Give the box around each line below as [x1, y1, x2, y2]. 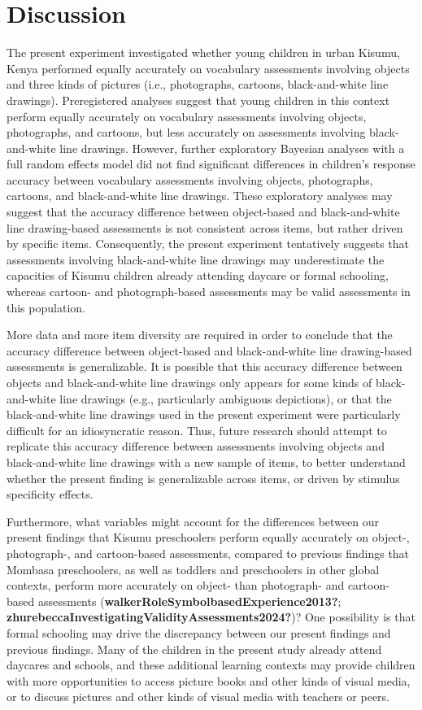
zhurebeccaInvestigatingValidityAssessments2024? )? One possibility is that [7, 608, 415, 625]
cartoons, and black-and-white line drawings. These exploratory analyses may [7, 187, 393, 204]
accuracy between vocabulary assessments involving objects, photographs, [7, 171, 373, 188]
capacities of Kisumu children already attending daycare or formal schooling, [7, 267, 389, 284]
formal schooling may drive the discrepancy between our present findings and [7, 624, 391, 641]
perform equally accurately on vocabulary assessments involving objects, [7, 107, 367, 124]
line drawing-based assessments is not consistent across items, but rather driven [7, 219, 403, 236]
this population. [7, 298, 85, 316]
